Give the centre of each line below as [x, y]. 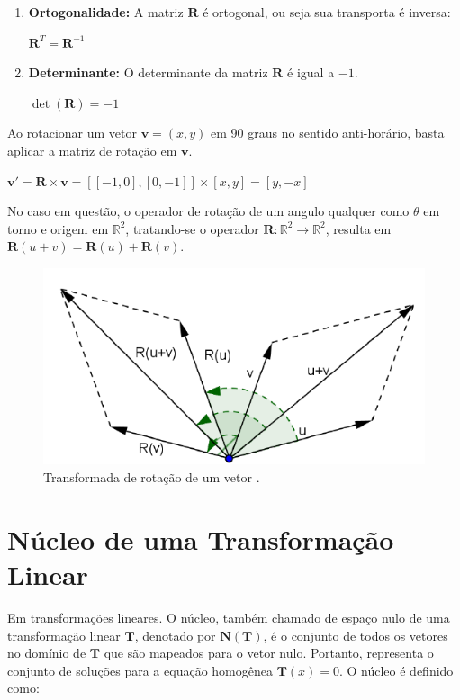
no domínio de [47, 653]
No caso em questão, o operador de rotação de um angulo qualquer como [208, 211]
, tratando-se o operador [192, 228]
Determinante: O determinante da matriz [148, 72]
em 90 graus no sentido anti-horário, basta [328, 133]
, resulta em [358, 228]
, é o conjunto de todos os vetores [356, 635]
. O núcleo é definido [396, 670]
